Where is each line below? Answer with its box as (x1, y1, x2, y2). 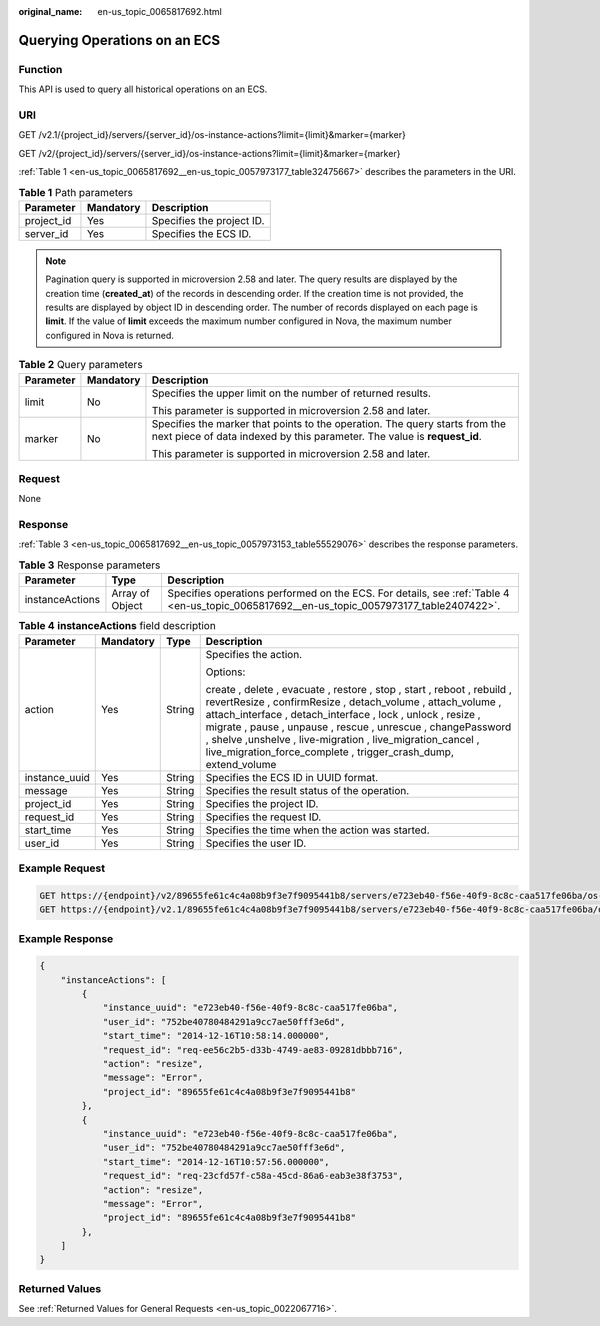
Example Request (18, 861, 105, 875)
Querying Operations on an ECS (18, 31, 221, 49)
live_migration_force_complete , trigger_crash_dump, (205, 745, 454, 759)
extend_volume (205, 757, 277, 771)
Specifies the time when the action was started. (205, 823, 430, 837)
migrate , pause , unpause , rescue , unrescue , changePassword (205, 720, 512, 734)
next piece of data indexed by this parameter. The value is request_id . (151, 429, 482, 443)
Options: (205, 665, 246, 679)
